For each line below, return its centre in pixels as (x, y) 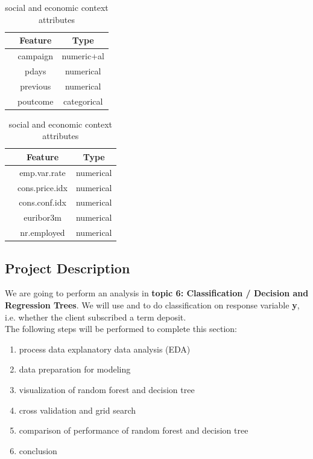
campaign (35, 56)
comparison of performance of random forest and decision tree (134, 430)
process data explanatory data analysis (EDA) (105, 349)
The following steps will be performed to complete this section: (121, 329)
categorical (83, 101)
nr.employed (43, 233)
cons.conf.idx (43, 202)
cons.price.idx (43, 187)
